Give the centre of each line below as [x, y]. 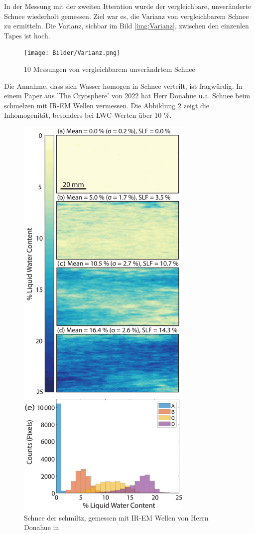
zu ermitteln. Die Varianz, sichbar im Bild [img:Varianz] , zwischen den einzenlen [127, 26]
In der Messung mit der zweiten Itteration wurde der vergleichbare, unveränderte [128, 6]
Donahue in [42, 527]
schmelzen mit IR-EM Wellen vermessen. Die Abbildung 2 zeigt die [107, 105]
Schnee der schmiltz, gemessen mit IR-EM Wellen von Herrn [116, 517]
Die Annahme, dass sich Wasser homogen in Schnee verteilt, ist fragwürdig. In [124, 86]
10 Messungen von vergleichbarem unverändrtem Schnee [110, 69]
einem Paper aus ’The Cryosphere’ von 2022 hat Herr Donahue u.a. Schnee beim [127, 96]
